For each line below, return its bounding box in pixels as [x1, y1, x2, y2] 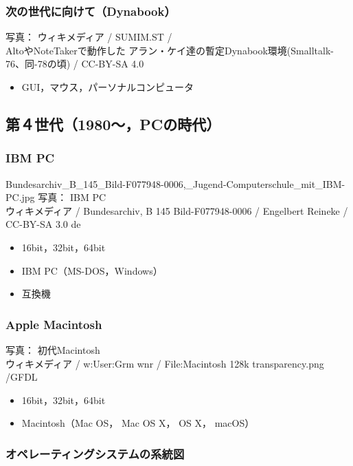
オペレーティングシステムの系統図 [5, 445, 185, 462]
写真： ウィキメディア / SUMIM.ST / [5, 30, 172, 44]
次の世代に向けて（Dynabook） [5, 2, 176, 19]
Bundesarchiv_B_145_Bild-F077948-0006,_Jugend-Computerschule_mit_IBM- [5, 176, 345, 191]
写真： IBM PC [38, 190, 106, 204]
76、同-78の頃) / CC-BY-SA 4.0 [5, 56, 144, 71]
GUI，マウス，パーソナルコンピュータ [21, 80, 194, 94]
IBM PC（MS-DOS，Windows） [21, 263, 163, 277]
